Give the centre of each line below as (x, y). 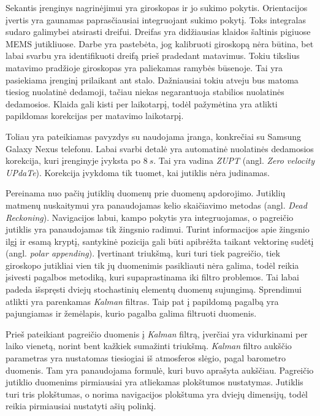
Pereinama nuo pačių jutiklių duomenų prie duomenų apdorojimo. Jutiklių (146, 193)
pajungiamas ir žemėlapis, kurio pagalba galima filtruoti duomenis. (131, 313)
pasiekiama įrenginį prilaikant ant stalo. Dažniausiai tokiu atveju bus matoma (152, 79)
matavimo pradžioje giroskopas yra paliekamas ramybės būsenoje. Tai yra (144, 67)
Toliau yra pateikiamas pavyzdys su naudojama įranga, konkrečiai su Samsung (153, 136)
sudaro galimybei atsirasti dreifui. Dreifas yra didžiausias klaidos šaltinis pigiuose (158, 32)
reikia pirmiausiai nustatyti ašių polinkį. (81, 406)
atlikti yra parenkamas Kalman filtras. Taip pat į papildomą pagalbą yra (142, 301)
